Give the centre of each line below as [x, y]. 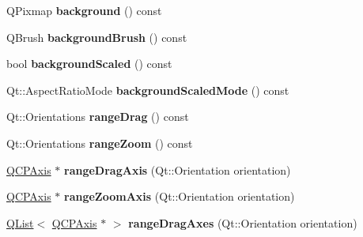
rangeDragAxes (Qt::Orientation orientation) [243, 222]
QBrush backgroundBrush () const [97, 37]
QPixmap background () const [84, 10]
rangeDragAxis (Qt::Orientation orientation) [178, 169]
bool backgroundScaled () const [89, 64]
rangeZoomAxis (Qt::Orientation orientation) [180, 196]
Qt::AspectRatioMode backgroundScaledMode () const [148, 90]
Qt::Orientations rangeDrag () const [98, 117]
